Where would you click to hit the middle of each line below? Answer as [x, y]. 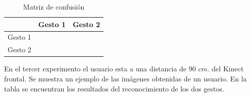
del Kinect [228, 69]
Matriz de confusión [54, 7]
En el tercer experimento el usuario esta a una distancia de [95, 69]
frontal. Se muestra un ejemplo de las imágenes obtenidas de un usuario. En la [125, 78]
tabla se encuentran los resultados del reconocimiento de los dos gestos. [114, 88]
